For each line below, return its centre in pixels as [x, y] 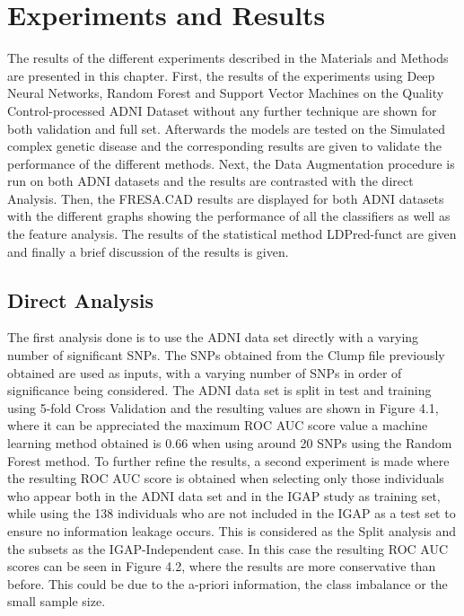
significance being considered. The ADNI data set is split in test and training [219, 390]
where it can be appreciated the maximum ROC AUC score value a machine [218, 425]
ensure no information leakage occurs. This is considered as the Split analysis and [232, 530]
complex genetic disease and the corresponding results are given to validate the [224, 146]
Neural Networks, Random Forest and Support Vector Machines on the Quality [226, 93]
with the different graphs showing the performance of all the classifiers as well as [229, 216]
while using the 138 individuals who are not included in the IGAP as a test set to [232, 513]
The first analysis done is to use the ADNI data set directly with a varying [213, 337]
